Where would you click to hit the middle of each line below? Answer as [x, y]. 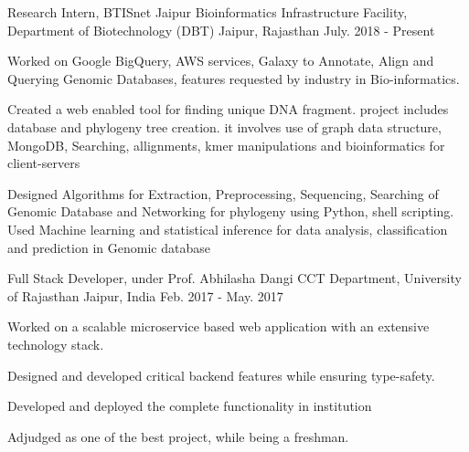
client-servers [44, 163]
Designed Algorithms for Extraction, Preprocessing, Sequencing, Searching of [223, 193]
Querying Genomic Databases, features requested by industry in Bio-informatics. [234, 78]
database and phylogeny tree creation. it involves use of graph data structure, [224, 126]
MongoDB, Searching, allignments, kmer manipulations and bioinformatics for [226, 145]
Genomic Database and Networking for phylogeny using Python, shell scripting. [231, 211]
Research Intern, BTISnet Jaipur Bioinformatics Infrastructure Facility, [208, 12]
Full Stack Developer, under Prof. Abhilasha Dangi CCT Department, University [234, 278]
